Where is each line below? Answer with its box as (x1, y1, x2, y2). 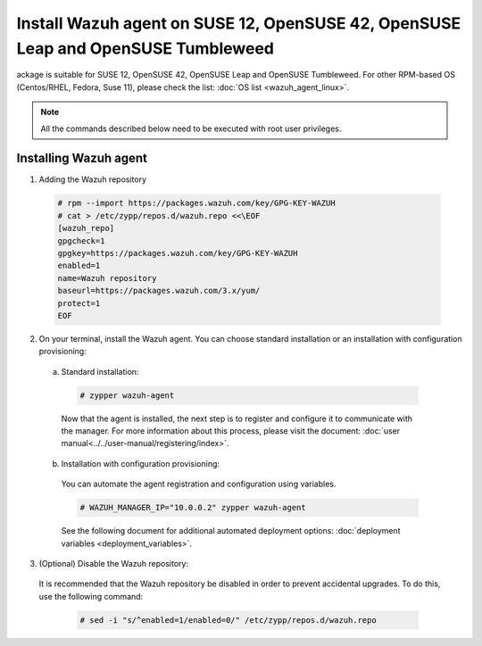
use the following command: (38, 591, 144, 601)
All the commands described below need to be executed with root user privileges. (40, 123, 342, 134)
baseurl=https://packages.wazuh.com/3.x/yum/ (57, 286, 261, 296)
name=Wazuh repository (57, 273, 157, 283)
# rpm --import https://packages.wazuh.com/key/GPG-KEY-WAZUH (57, 198, 336, 209)
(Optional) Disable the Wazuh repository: (38, 558, 189, 568)
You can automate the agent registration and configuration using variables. (61, 478, 337, 490)
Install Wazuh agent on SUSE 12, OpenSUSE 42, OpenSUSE (16, 13, 461, 33)
